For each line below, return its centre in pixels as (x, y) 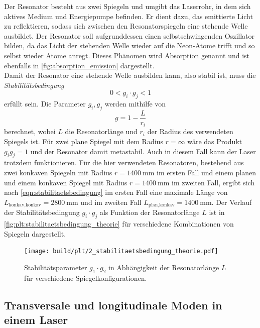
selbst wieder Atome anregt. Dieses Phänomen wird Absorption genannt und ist (127, 55)
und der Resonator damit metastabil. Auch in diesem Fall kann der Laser (143, 151)
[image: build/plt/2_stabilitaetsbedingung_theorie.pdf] (121, 251)
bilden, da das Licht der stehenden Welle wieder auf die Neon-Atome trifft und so (129, 45)
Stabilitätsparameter (56, 267)
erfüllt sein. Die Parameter (45, 104)
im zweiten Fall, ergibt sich (213, 182)
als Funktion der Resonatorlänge (150, 212)
